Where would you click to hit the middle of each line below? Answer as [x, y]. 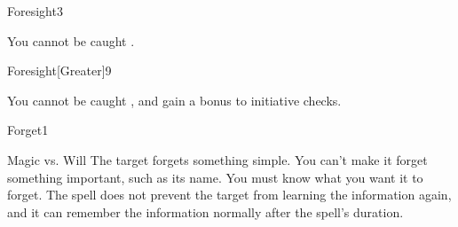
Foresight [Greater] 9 [59, 70]
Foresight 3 [35, 11]
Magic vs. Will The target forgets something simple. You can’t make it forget [217, 159]
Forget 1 [28, 130]
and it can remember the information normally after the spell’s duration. [205, 211]
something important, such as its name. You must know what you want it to [215, 177]
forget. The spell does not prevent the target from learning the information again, [229, 195]
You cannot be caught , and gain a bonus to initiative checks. [174, 100]
